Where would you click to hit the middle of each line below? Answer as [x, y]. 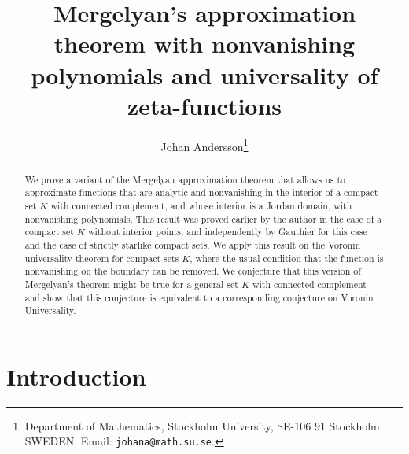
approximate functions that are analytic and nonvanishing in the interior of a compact [201, 192]
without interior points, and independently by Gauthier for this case [227, 232]
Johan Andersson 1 [204, 145]
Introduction [76, 376]
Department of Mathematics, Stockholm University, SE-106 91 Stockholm [202, 425]
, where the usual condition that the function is [287, 258]
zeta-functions [204, 105]
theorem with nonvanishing [204, 44]
